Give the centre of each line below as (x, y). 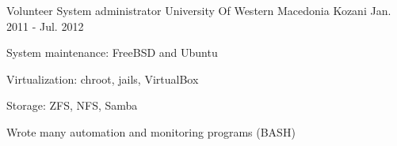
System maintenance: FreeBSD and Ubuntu (112, 52)
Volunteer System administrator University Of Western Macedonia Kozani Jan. (199, 10)
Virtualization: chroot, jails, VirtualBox (103, 79)
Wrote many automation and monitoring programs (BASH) (151, 131)
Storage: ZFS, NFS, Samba (72, 105)
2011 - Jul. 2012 (45, 26)
